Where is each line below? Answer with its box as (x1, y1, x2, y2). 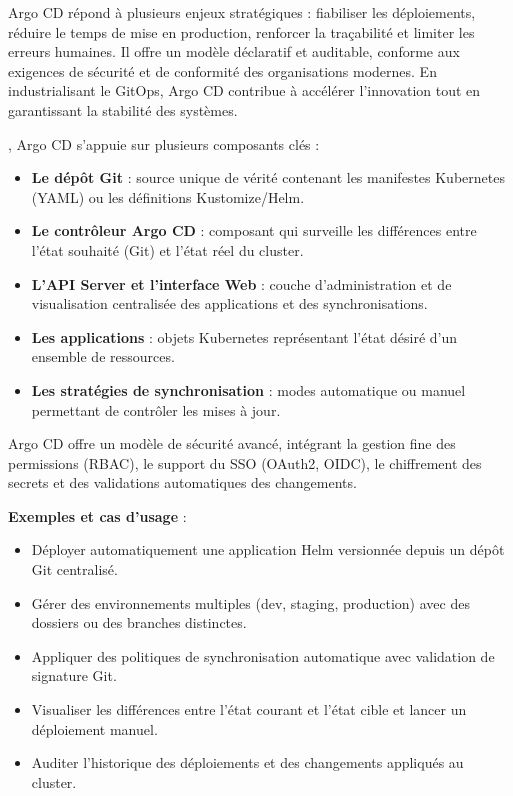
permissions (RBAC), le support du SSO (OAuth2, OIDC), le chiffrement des (8, 452, 482, 473)
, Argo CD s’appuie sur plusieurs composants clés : (8, 133, 320, 154)
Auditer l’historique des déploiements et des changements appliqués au (31, 752, 464, 773)
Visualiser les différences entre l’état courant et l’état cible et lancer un (31, 699, 467, 720)
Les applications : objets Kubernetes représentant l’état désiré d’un (31, 326, 458, 347)
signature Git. (31, 665, 117, 686)
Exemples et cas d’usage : (8, 505, 187, 526)
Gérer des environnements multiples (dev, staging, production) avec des (31, 592, 470, 613)
